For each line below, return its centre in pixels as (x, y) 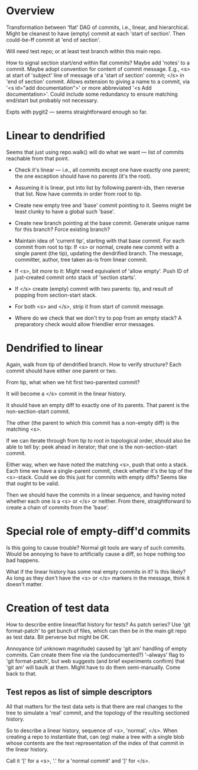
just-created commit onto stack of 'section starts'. (75, 277)
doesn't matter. (25, 584)
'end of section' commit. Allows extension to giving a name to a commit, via (98, 82)
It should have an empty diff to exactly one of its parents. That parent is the (98, 405)
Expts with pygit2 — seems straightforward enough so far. (77, 112)
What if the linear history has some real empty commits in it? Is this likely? (96, 571)
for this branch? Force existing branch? (62, 229)
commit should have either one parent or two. (61, 371)
